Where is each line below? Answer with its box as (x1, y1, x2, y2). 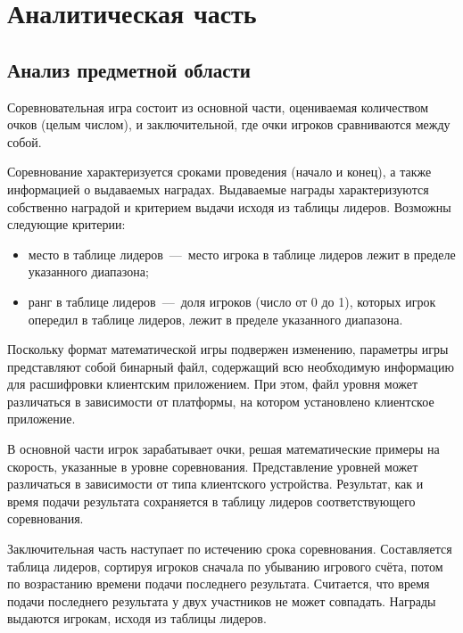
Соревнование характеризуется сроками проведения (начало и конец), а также (7, 162, 432, 181)
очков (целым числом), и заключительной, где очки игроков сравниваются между (7, 115, 451, 134)
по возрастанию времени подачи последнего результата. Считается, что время (7, 574, 430, 593)
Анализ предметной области (7, 55, 251, 83)
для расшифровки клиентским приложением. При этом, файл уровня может (7, 374, 418, 393)
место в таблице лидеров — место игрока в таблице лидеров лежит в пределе (28, 244, 456, 263)
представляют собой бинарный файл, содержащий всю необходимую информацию (7, 357, 454, 375)
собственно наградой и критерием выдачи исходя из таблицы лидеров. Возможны (7, 197, 451, 216)
